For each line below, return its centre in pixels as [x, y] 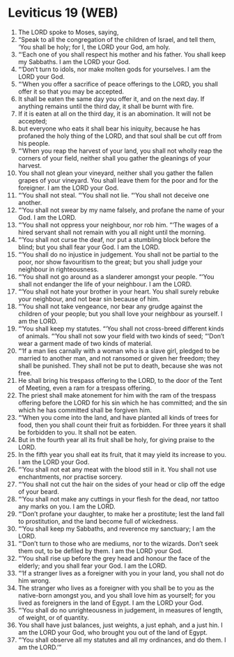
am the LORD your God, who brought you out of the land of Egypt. [113, 632]
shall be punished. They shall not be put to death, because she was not [120, 365]
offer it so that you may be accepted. [71, 91]
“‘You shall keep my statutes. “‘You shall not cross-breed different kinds [121, 328]
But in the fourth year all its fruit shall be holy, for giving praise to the [116, 439]
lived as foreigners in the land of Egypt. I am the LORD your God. [111, 603]
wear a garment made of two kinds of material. [85, 343]
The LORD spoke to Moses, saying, [68, 32]
